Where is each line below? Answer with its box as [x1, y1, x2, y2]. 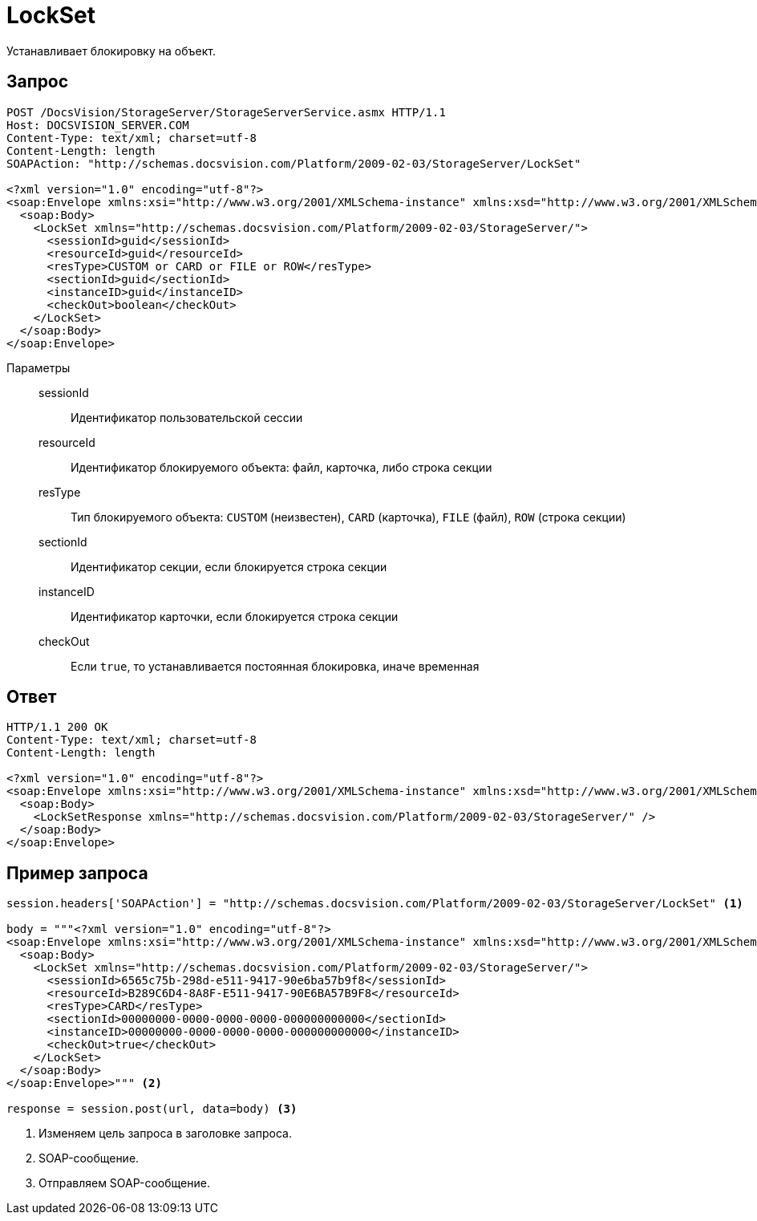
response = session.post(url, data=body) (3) [6, 1102, 298, 1116]
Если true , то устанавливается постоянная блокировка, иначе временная [71, 659, 480, 673]
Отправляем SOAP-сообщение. [38, 1176, 210, 1191]
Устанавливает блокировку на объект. [6, 43, 216, 58]
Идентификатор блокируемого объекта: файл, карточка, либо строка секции [71, 460, 492, 474]
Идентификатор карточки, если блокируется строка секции [71, 609, 399, 623]
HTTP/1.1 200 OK [6, 720, 108, 734]
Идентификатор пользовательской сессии [71, 410, 303, 424]
